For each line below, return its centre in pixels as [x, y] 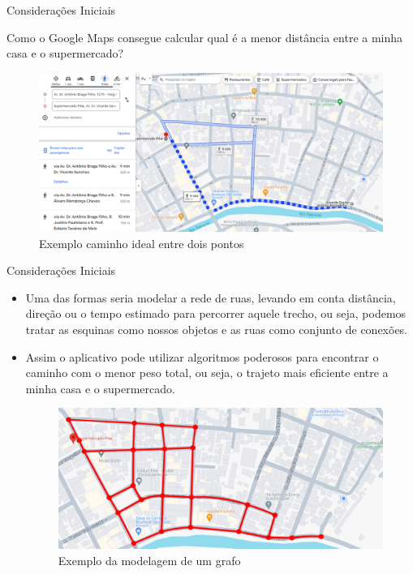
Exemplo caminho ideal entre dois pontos [142, 243]
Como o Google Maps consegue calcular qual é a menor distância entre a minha [205, 37]
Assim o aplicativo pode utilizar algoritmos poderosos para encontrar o [202, 356]
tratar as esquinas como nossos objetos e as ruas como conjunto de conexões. [216, 330]
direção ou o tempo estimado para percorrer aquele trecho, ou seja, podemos [216, 313]
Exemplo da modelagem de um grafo [149, 560]
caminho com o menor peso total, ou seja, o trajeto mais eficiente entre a [207, 373]
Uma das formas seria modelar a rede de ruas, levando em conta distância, [211, 297]
